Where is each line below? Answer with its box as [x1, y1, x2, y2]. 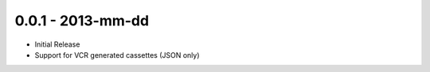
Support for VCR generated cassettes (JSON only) [34, 50, 200, 59]
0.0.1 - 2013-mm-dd [14, 12, 150, 29]
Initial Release [34, 40, 80, 49]
